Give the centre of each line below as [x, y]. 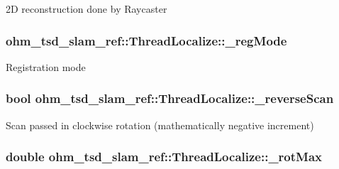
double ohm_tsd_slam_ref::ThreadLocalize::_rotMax [164, 157]
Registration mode [46, 66]
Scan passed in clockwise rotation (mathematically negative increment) [160, 125]
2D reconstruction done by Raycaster [87, 9]
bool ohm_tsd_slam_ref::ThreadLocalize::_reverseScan [170, 98]
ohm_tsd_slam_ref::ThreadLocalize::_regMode [146, 40]
